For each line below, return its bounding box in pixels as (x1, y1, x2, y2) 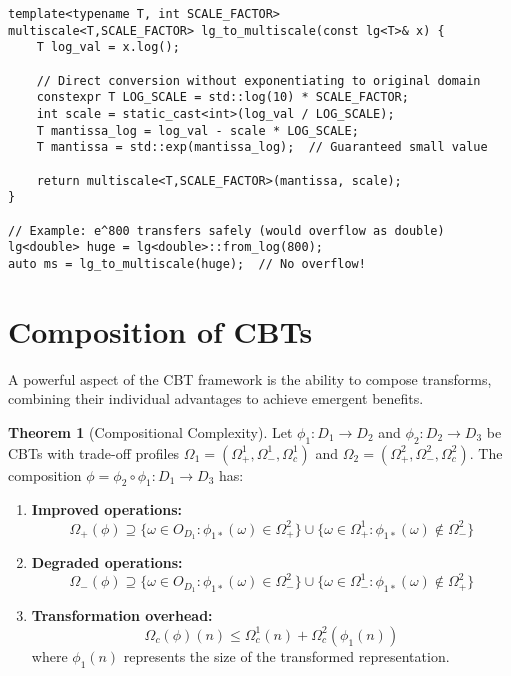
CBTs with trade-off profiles (8, 442, 180, 463)
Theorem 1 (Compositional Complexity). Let (8, 421, 293, 442)
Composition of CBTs (8, 310, 313, 351)
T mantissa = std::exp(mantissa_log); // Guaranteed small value (36, 140, 488, 155)
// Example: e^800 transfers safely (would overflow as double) (8, 223, 445, 238)
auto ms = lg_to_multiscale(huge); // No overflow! (8, 256, 366, 271)
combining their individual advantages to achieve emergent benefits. (8, 388, 424, 409)
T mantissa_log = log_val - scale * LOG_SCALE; (36, 123, 359, 138)
